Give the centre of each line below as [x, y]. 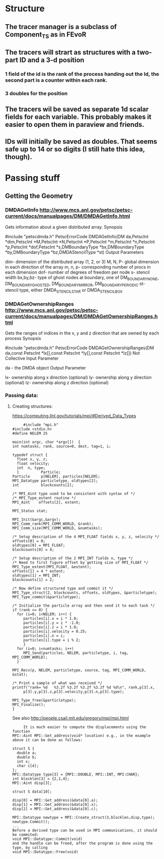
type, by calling [30, 847]
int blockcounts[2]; [43, 485]
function [21, 731]
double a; [27, 753]
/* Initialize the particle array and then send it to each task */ [83, 606]
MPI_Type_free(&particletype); [44, 700]
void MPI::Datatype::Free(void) [45, 852]
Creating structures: [32, 406]
